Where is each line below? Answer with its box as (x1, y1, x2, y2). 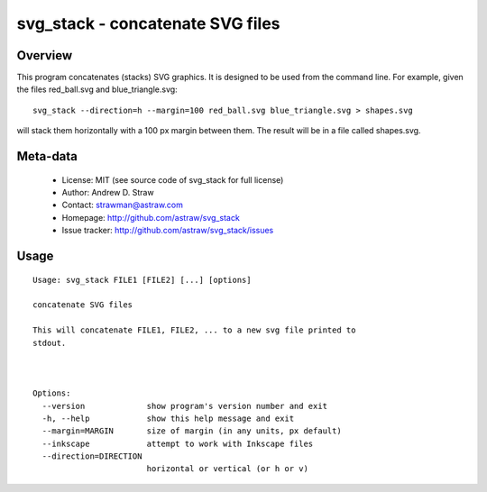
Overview (16, 48, 73, 63)
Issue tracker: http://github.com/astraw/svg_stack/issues (61, 225, 274, 236)
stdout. (32, 338, 67, 348)
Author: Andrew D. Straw (61, 187, 154, 198)
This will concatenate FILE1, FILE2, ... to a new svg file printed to (32, 325, 356, 335)
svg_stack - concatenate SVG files (16, 14, 280, 33)
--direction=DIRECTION (41, 451, 142, 461)
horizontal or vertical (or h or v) (146, 464, 308, 474)
